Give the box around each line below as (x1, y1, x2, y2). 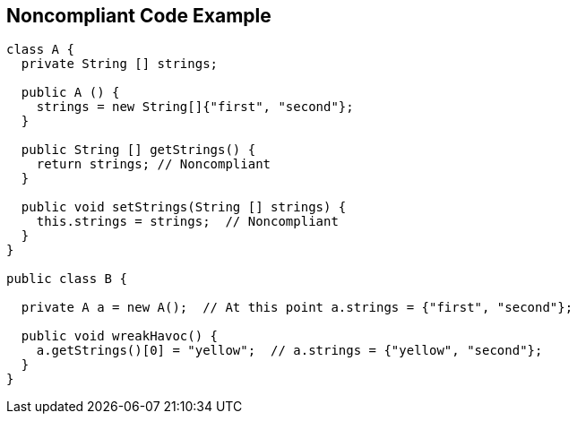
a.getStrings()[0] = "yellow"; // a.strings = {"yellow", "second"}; (36, 343, 543, 358)
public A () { (21, 85, 120, 100)
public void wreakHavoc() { (21, 329, 219, 344)
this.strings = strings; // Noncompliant (36, 214, 339, 229)
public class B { (6, 271, 127, 287)
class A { (6, 42, 74, 57)
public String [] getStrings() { (21, 142, 256, 158)
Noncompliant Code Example (6, 4, 271, 27)
